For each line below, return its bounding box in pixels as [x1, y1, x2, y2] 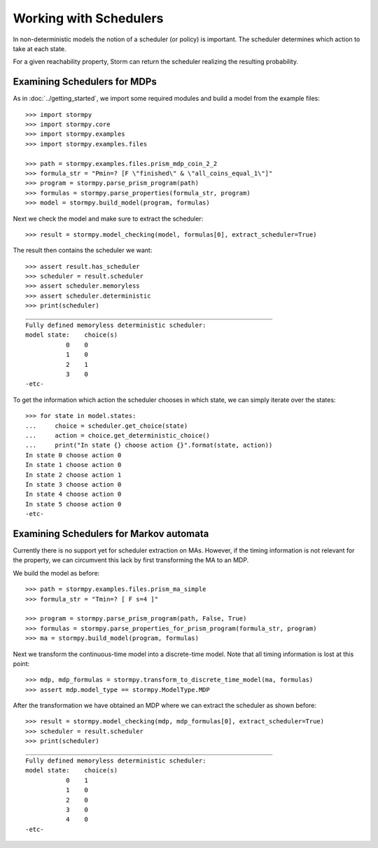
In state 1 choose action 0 [25, 461, 122, 469]
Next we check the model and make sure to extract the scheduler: [13, 214, 204, 223]
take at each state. [13, 44, 66, 53]
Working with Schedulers [13, 11, 164, 26]
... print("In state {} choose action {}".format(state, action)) [25, 441, 273, 450]
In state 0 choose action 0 [25, 451, 122, 459]
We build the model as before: [13, 569, 100, 577]
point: [13, 659, 30, 668]
